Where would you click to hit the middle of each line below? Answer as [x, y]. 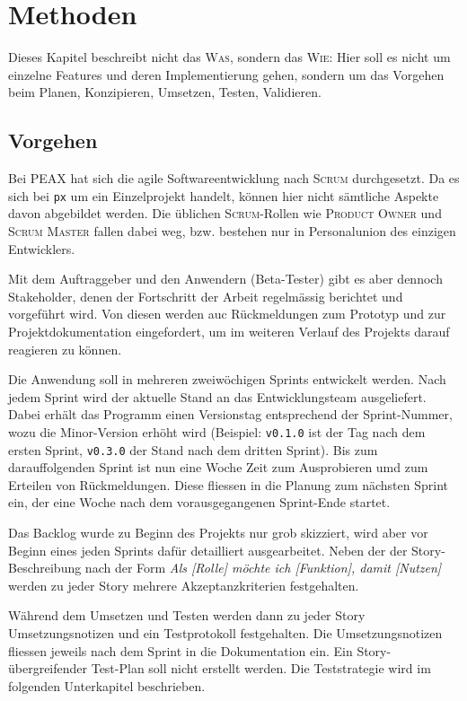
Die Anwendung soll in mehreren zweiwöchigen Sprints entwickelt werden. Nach [227, 379]
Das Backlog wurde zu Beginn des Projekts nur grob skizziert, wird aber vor [218, 532]
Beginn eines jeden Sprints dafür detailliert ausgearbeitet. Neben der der [208, 550]
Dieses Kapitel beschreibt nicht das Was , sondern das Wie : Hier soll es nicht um [229, 57]
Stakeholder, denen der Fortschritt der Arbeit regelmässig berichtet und [206, 296]
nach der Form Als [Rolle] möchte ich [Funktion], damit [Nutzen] [263, 568]
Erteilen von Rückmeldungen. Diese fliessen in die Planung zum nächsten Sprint [229, 484]
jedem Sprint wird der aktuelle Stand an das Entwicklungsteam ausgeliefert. [217, 396]
